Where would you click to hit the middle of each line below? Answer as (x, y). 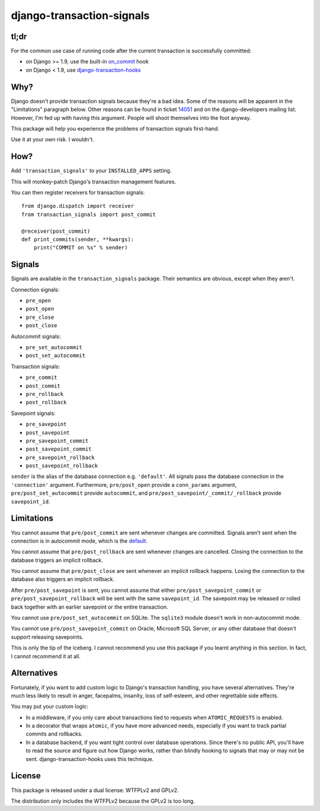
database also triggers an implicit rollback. (63, 579)
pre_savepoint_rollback (60, 457)
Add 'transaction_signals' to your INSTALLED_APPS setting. (91, 171)
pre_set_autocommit (54, 347)
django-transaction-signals (80, 15)
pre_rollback (45, 394)
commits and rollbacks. (54, 734)
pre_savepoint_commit (57, 441)
